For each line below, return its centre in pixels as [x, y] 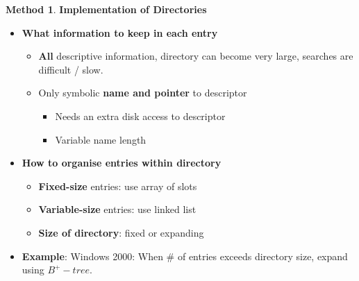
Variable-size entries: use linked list [117, 209]
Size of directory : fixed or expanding [121, 232]
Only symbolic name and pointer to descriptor [143, 93]
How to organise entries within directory [122, 163]
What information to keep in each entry [120, 32]
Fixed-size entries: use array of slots [118, 186]
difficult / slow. [71, 69]
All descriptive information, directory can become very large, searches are [196, 56]
